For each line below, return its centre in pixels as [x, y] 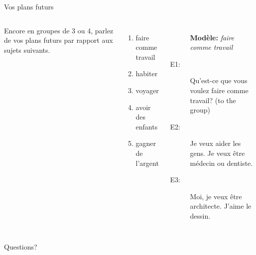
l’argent [147, 163]
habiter [147, 73]
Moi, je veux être [216, 196]
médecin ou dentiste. [221, 163]
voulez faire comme [219, 90]
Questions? [21, 246]
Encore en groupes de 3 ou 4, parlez [59, 30]
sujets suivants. [27, 50]
